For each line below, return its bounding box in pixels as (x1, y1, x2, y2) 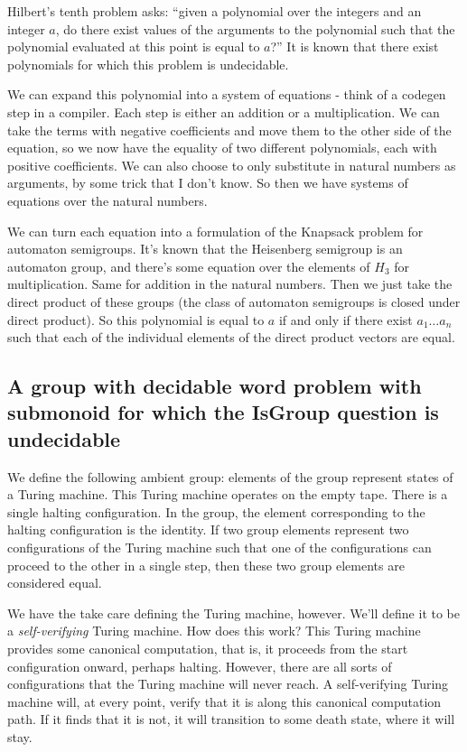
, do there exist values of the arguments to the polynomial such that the (55, 19, 455, 38)
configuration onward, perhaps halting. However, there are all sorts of (7, 656, 392, 675)
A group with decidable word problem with (7, 372, 422, 400)
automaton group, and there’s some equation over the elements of (7, 256, 370, 275)
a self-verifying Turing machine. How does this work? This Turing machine (7, 621, 421, 640)
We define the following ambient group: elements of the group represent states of (7, 467, 453, 486)
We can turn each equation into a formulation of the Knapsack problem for (7, 221, 424, 240)
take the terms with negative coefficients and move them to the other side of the (7, 120, 452, 139)
